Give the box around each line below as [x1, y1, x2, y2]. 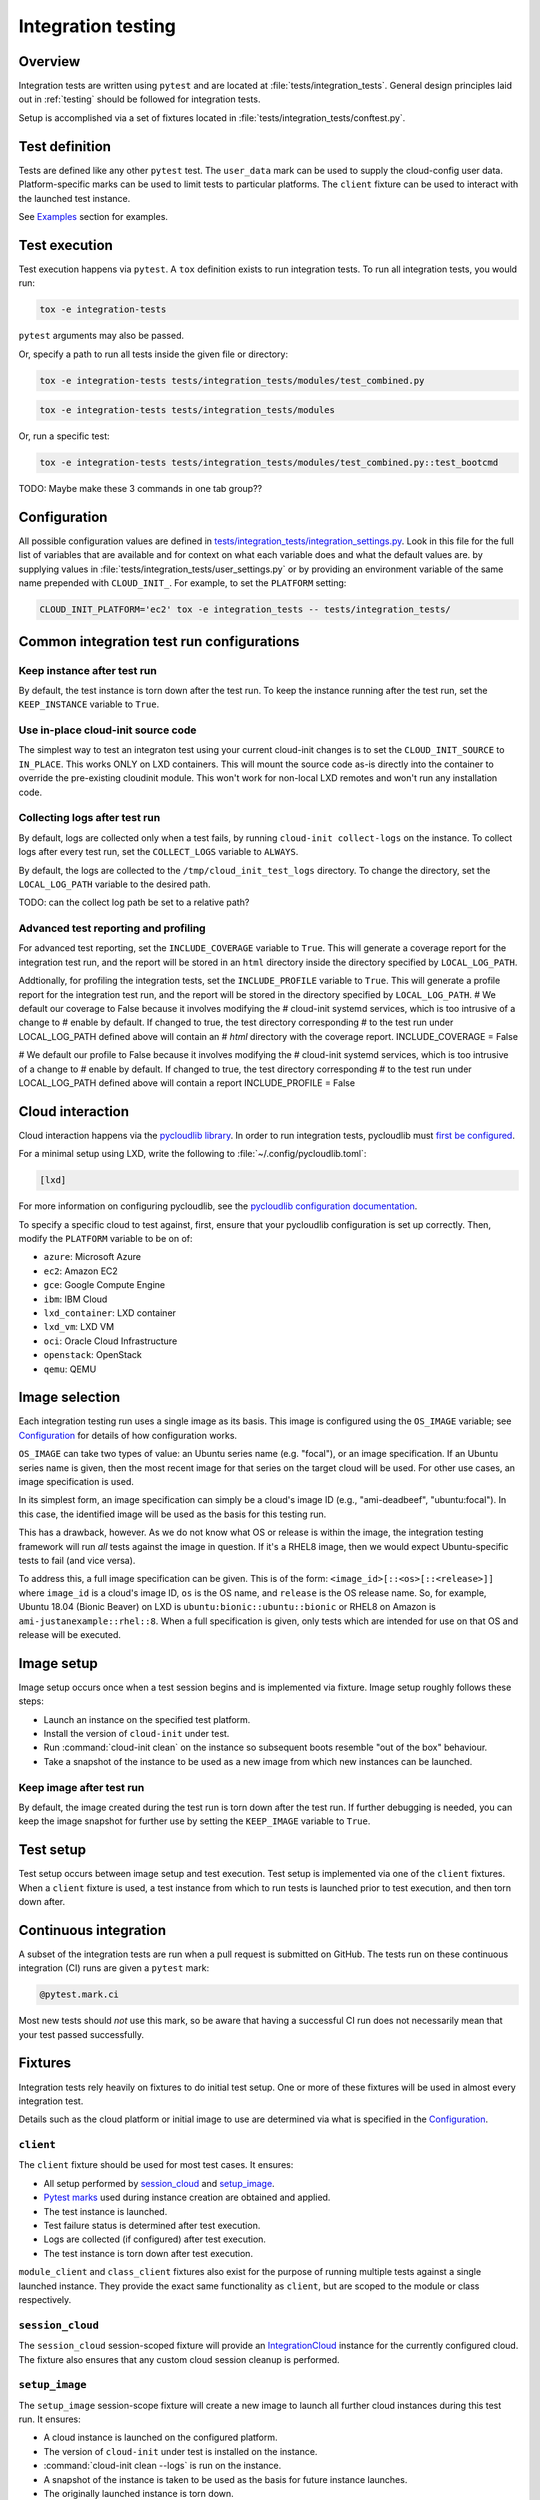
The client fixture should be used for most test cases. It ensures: [18, 2159, 294, 2171]
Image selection [18, 1389, 121, 1406]
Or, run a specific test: [18, 430, 110, 442]
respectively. [18, 2293, 72, 2305]
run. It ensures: [18, 2413, 81, 2425]
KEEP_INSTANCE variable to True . [18, 698, 160, 710]
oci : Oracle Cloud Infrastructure [43, 1335, 178, 1347]
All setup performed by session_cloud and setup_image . [43, 2177, 275, 2189]
